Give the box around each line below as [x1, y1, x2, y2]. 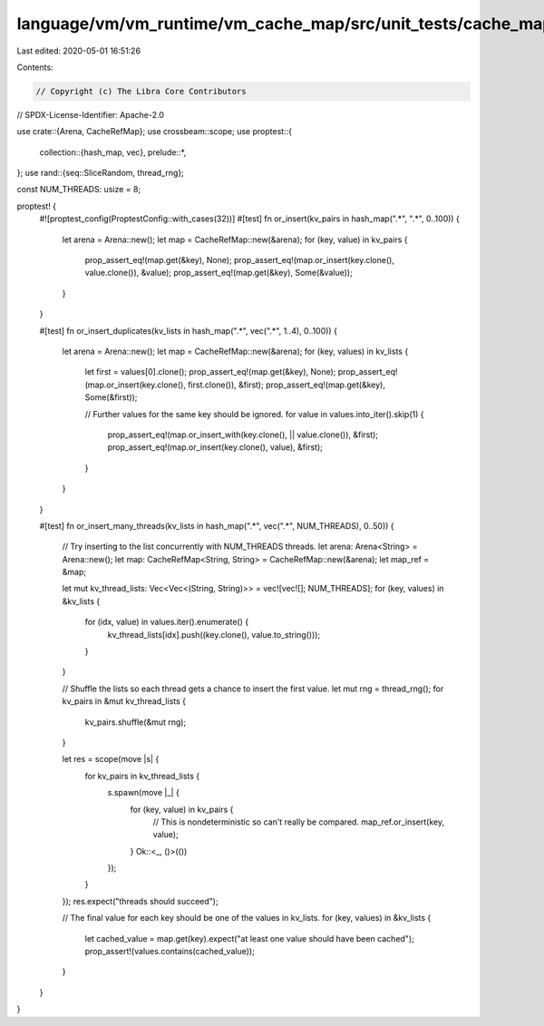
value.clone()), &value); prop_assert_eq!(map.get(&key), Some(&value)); [84, 268, 353, 278]
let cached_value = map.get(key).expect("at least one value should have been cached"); [84, 933, 414, 943]
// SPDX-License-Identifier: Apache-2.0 [16, 109, 165, 120]
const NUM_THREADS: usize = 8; [16, 184, 141, 195]
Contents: [16, 62, 53, 73]
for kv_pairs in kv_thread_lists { [84, 770, 200, 781]
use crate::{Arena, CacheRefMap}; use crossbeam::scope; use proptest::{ [16, 126, 292, 137]
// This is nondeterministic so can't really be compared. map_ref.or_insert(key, [152, 816, 444, 827]
